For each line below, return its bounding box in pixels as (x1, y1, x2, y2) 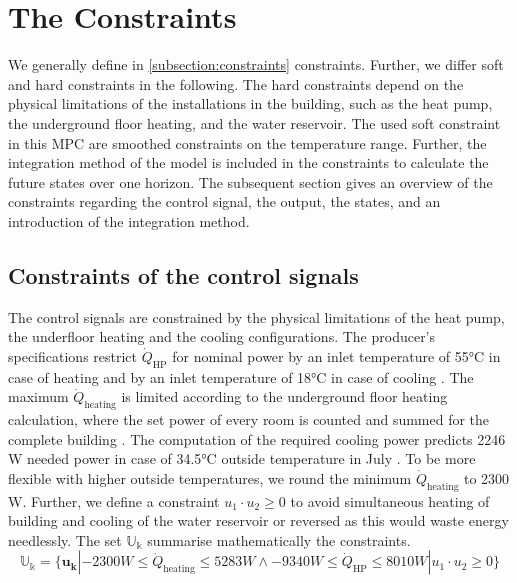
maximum (8, 386, 69, 407)
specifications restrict (8, 345, 138, 366)
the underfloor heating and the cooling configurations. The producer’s (8, 326, 436, 347)
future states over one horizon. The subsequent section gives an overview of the (8, 171, 493, 192)
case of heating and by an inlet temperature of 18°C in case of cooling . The (8, 366, 474, 387)
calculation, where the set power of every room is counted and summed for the (8, 409, 490, 430)
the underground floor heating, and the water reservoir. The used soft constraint (8, 112, 501, 133)
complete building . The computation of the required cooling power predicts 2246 (8, 428, 506, 449)
